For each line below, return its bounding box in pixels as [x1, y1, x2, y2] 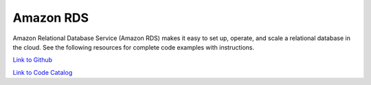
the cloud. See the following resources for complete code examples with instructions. [12, 43, 254, 51]
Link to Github [12, 56, 53, 64]
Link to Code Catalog [12, 68, 73, 76]
